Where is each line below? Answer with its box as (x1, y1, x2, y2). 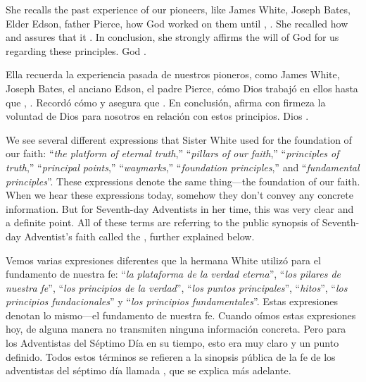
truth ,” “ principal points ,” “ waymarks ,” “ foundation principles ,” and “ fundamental (6, 159, 360, 174)
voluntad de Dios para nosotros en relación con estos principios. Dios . (6, 109, 309, 123)
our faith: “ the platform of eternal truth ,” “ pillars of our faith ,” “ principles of (6, 146, 339, 161)
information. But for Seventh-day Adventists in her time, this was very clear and (6, 201, 354, 216)
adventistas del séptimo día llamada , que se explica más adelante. (6, 363, 291, 378)
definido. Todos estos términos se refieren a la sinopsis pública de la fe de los (6, 349, 336, 364)
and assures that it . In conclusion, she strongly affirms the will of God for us (6, 30, 339, 44)
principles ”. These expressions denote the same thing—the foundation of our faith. (6, 173, 360, 188)
